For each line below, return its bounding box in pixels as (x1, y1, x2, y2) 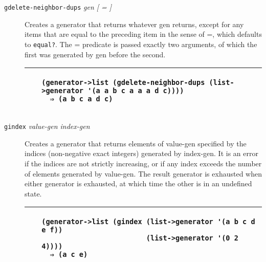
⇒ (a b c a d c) (50, 95, 113, 103)
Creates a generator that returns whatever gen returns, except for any (25, 18, 244, 29)
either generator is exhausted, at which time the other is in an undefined (25, 178, 252, 189)
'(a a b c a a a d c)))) (87, 86, 184, 95)
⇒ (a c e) (50, 250, 88, 259)
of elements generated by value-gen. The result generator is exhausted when (25, 168, 262, 179)
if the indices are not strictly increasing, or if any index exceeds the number (25, 158, 262, 168)
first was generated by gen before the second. (25, 49, 166, 59)
